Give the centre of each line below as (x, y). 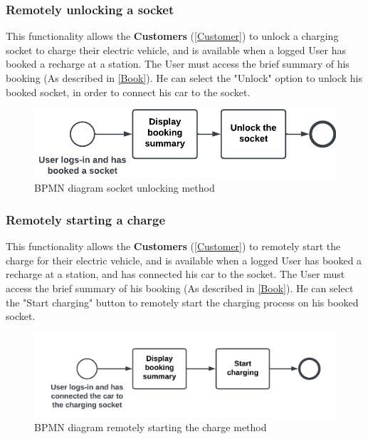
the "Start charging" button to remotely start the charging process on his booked (182, 302)
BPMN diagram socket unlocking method (125, 188)
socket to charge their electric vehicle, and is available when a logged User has (176, 50)
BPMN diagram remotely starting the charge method (151, 427)
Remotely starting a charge (86, 219)
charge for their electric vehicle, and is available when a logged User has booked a (184, 260)
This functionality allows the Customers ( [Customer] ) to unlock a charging (172, 36)
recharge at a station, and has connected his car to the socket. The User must (175, 274)
